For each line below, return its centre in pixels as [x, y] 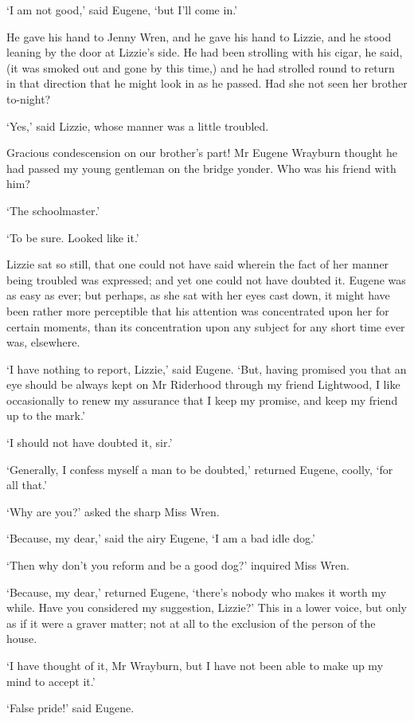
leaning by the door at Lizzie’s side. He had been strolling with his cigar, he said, [205, 52]
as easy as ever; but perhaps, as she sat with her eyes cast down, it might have [198, 295]
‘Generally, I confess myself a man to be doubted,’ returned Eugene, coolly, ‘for [200, 469]
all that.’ [27, 485]
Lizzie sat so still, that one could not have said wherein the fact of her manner [198, 264]
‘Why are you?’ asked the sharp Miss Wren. [113, 511]
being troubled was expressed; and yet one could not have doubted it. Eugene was [206, 279]
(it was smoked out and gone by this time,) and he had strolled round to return [201, 67]
